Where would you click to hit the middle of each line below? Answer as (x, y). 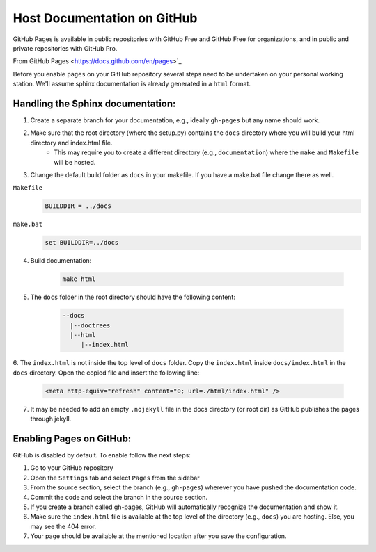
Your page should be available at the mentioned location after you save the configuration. (158, 536)
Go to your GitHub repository (72, 468)
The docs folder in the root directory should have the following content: (133, 297)
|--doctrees (90, 325)
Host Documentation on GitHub (105, 18)
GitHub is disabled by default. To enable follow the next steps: (102, 455)
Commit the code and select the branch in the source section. (119, 497)
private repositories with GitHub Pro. (65, 48)
